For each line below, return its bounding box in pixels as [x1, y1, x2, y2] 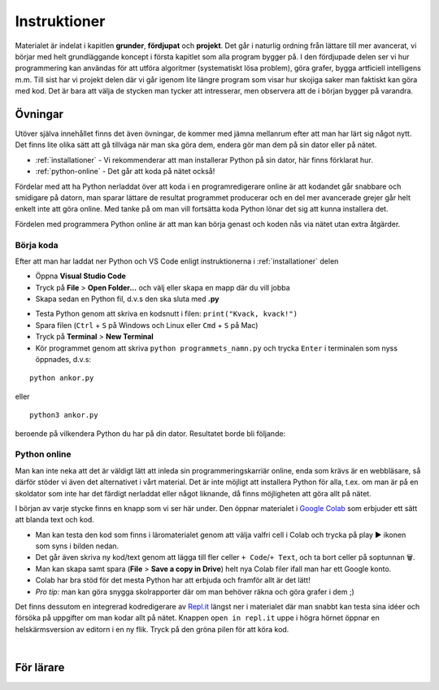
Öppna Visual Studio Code [35, 271, 126, 281]
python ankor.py [29, 373, 94, 382]
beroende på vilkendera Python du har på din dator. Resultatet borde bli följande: [15, 428, 286, 439]
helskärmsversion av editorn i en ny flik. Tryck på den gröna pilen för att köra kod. [15, 624, 289, 634]
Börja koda [15, 239, 59, 251]
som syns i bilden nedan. [35, 541, 120, 551]
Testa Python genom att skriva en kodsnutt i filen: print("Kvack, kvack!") [35, 309, 298, 319]
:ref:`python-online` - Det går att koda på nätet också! [35, 167, 215, 177]
